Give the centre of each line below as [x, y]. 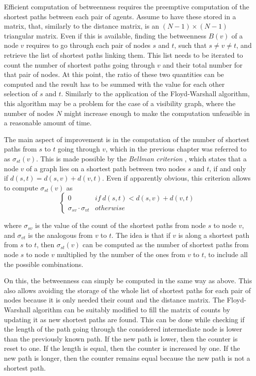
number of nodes [29, 113]
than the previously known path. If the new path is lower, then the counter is [121, 338]
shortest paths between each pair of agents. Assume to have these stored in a [120, 16]
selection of [21, 94]
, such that [190, 45]
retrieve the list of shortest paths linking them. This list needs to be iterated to [124, 55]
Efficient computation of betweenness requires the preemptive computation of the [127, 6]
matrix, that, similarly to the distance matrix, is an [81, 26]
